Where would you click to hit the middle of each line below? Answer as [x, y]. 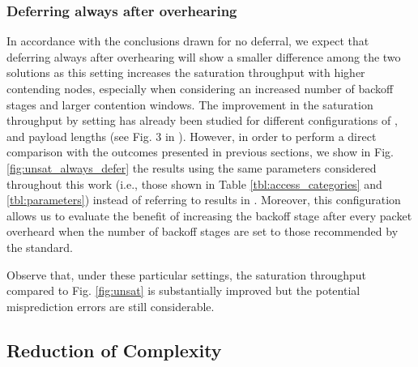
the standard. [40, 247]
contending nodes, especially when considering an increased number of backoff [200, 88]
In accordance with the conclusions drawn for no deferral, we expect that [188, 41]
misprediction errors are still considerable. [111, 306]
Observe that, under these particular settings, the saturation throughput [187, 274]
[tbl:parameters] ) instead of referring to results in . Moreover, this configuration [204, 200]
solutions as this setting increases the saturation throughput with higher [186, 73]
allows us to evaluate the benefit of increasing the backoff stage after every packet [209, 215]
